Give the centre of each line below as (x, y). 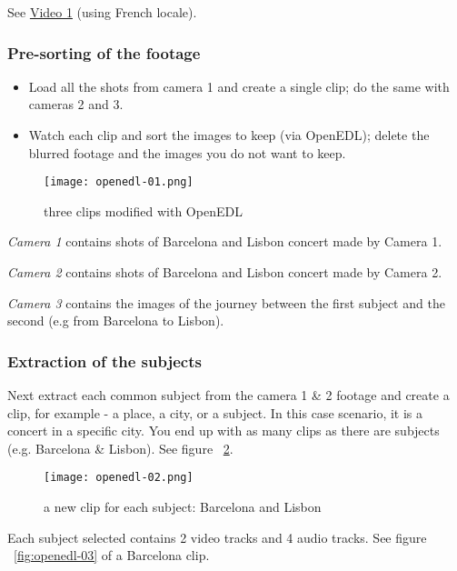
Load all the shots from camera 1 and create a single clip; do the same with (239, 86)
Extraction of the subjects (104, 361)
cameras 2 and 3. (76, 104)
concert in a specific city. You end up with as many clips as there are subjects (224, 431)
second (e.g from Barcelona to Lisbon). (116, 321)
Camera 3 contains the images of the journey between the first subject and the (226, 302)
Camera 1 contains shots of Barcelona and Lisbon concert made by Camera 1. (225, 241)
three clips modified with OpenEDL (143, 210)
